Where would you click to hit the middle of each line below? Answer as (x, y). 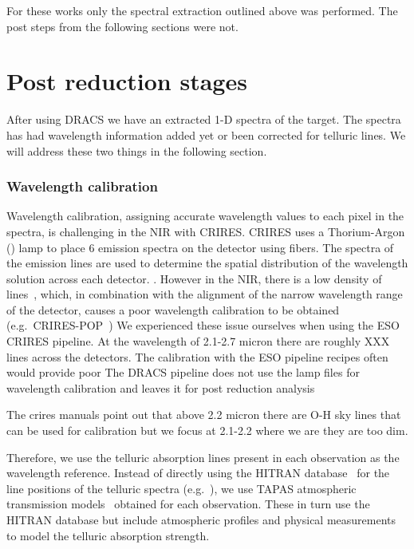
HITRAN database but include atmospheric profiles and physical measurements (201, 519)
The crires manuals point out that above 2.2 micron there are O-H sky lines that (204, 415)
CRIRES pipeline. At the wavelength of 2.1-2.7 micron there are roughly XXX (198, 341)
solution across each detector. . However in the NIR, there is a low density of (194, 278)
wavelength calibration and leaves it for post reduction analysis (161, 387)
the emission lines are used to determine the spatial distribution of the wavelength (207, 263)
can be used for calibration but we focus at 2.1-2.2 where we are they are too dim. (207, 431)
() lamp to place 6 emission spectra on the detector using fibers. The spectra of (200, 247)
